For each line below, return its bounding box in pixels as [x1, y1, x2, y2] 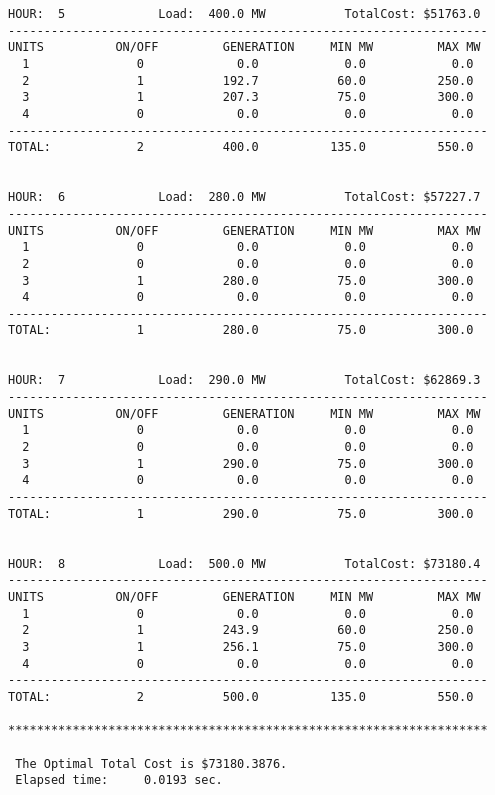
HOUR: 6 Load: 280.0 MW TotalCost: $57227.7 [8, 190, 481, 205]
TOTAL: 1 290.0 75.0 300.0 [8, 506, 474, 521]
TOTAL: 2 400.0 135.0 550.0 [8, 140, 474, 155]
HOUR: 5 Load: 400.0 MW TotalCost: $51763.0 [8, 7, 481, 21]
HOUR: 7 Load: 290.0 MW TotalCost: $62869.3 [8, 373, 481, 388]
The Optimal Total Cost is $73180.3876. [15, 756, 288, 771]
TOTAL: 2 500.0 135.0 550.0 [8, 689, 474, 704]
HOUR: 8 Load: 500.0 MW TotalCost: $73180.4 [8, 556, 481, 571]
